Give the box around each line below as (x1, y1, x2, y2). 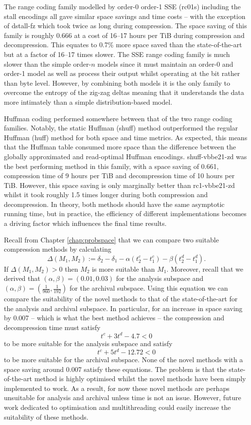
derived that (4, 273, 40, 283)
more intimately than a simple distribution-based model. (4, 96, 173, 107)
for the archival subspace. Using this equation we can (70, 283, 228, 293)
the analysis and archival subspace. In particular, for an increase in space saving (4, 303, 243, 313)
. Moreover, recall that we (166, 263, 243, 274)
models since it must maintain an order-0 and (97, 58, 233, 69)
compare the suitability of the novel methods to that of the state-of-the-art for (4, 294, 238, 304)
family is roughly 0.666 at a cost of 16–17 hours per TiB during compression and (4, 30, 245, 40)
